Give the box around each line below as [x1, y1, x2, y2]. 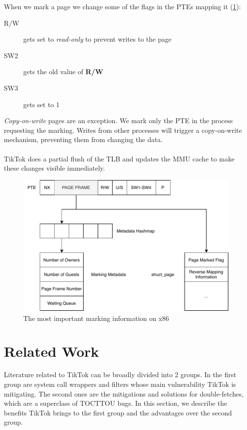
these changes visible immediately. [4, 163, 105, 173]
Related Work [4, 341, 99, 361]
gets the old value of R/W [23, 66, 104, 77]
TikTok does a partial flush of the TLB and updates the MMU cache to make [4, 153, 235, 163]
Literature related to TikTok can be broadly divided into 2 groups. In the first [4, 369, 236, 380]
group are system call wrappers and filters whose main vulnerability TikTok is [4, 379, 236, 389]
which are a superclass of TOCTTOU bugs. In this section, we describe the [4, 398, 227, 408]
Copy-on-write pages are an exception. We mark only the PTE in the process [4, 115, 233, 126]
